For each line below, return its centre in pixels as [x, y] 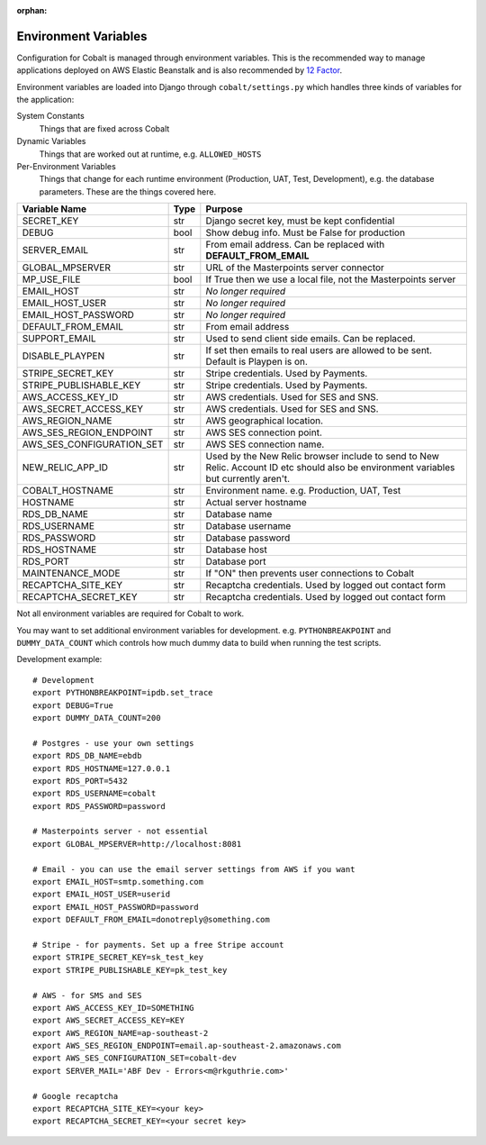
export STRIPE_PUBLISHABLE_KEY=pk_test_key [130, 970]
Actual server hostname [256, 503]
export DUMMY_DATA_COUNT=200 [97, 718]
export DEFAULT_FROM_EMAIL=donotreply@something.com [151, 920]
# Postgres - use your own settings [113, 743]
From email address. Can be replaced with [295, 245]
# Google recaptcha [76, 1096]
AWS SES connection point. [264, 432]
